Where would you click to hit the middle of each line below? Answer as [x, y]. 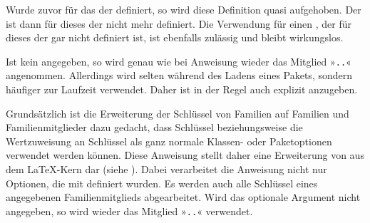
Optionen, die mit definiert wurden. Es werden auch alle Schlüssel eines [162, 183]
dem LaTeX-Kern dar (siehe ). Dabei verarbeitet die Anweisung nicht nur [166, 169]
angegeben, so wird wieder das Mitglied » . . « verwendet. [129, 211]
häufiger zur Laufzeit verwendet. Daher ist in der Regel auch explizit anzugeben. [182, 89]
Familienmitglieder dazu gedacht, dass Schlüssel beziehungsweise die [154, 127]
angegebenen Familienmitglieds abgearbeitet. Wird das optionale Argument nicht [183, 197]
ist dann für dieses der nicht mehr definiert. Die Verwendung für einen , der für [179, 23]
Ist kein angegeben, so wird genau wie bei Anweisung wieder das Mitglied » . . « [179, 61]
